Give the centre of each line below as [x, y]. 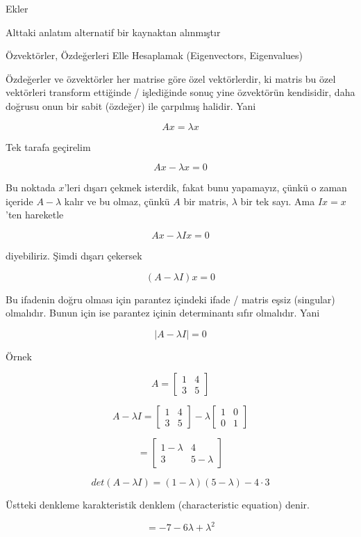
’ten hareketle [35, 215]
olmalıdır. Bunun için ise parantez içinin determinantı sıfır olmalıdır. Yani [163, 313]
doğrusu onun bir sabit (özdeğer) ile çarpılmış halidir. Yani [131, 105]
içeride [19, 201]
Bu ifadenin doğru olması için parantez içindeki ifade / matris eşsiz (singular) [170, 299]
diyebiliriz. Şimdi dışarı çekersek [74, 255]
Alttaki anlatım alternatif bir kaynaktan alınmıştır [113, 32]
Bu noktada [31, 187]
